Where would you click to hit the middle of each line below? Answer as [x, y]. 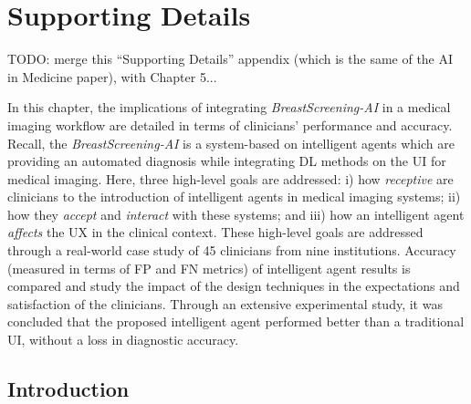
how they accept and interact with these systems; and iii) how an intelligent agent [236, 214]
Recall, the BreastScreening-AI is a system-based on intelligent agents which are [231, 143]
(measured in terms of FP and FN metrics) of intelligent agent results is [209, 268]
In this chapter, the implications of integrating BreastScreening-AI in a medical [229, 107]
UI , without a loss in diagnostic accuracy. [123, 340]
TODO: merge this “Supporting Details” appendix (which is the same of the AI [230, 59]
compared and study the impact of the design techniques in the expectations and [234, 286]
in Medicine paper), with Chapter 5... [112, 76]
